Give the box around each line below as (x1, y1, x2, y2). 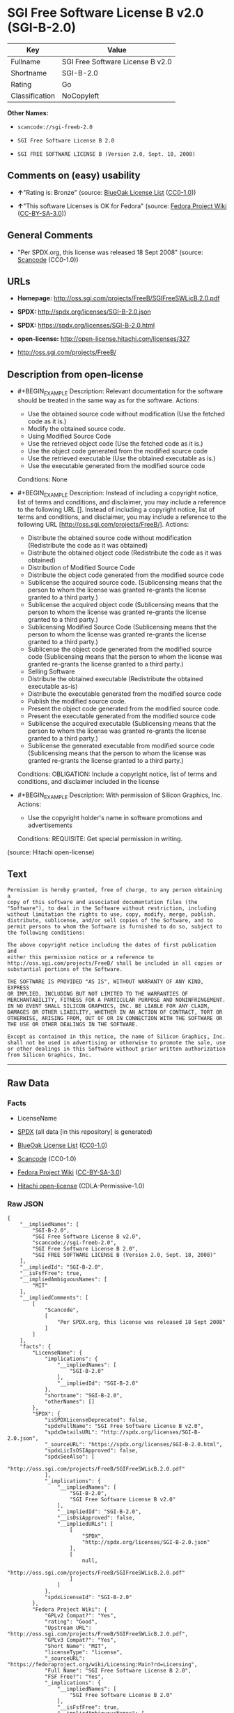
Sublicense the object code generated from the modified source (27, 645, 212, 653)
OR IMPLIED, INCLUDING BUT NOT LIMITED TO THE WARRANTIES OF (7, 991, 189, 998)
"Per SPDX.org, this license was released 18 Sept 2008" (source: (17, 248, 203, 256)
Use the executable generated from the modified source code (27, 461, 205, 469)
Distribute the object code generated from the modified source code (27, 571, 224, 579)
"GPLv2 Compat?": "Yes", (44, 1612, 117, 1619)
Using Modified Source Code (27, 432, 111, 440)
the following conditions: (7, 929, 86, 937)
